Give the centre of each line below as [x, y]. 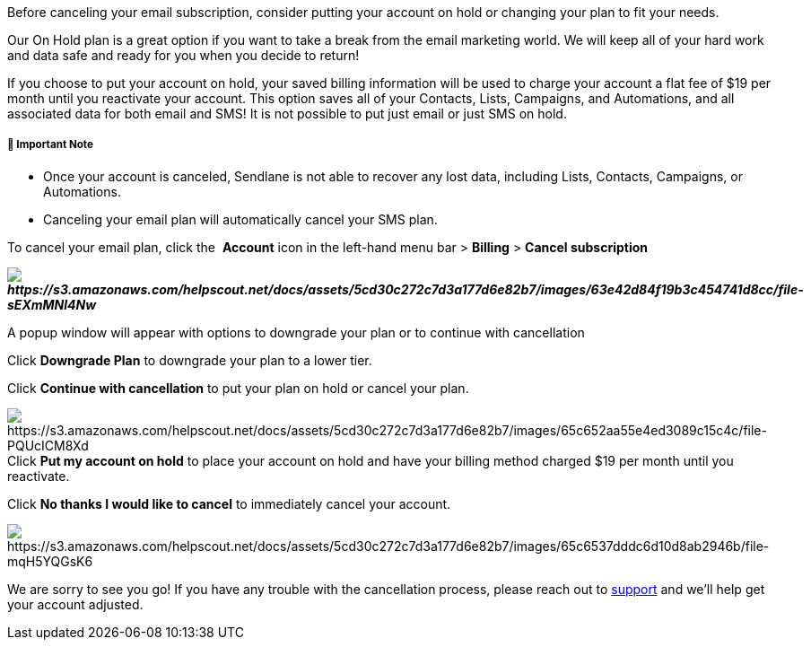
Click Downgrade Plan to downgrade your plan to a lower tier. [190, 360]
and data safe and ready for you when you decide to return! [183, 55]
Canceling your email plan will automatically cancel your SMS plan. [240, 219]
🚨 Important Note [50, 145]
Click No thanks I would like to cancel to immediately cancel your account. [229, 503]
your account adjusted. [75, 604]
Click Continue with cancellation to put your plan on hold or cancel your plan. [238, 388]
